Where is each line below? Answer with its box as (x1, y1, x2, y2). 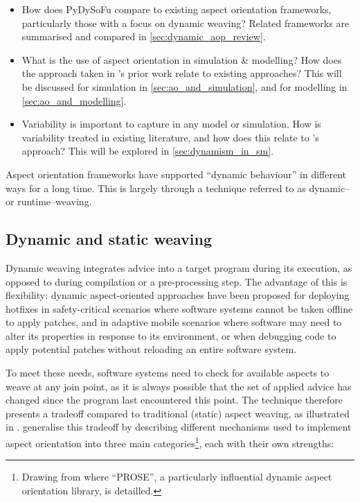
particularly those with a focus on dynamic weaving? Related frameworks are (21, 15, 350, 30)
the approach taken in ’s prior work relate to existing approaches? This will (21, 66, 342, 80)
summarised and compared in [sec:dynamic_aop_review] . (21, 29, 266, 44)
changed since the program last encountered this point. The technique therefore (6, 392, 343, 407)
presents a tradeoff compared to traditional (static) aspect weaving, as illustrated (6, 406, 350, 420)
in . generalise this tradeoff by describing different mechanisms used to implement (6, 419, 352, 434)
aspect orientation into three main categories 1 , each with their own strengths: (6, 434, 334, 450)
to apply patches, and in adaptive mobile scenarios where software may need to (6, 315, 342, 329)
